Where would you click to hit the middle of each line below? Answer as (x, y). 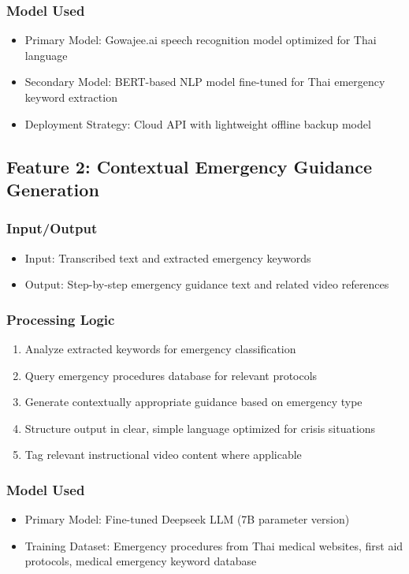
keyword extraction (71, 97)
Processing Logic (61, 319)
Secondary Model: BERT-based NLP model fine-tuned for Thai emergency (205, 82)
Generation (53, 189)
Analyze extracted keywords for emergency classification (160, 348)
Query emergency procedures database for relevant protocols (171, 375)
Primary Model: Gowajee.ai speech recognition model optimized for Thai (201, 40)
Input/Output (52, 228)
